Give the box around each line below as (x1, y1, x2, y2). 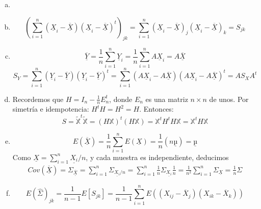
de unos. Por (209, 93, 249, 104)
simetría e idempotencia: (12, 103, 89, 114)
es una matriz (145, 93, 188, 104)
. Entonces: (139, 103, 174, 114)
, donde (109, 93, 133, 104)
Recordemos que (12, 93, 64, 104)
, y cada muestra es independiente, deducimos (86, 151, 229, 162)
